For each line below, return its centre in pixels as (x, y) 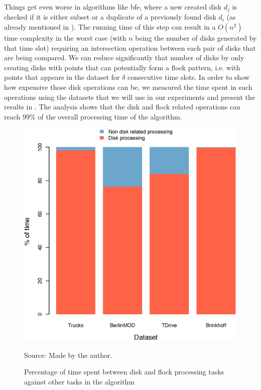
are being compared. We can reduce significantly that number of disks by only (124, 57)
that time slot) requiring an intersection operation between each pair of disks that (130, 47)
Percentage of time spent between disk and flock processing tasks (124, 372)
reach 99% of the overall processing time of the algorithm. (93, 116)
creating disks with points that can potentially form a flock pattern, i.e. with (122, 67)
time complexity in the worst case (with (65, 38)
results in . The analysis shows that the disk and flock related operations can (122, 107)
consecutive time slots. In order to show (189, 77)
